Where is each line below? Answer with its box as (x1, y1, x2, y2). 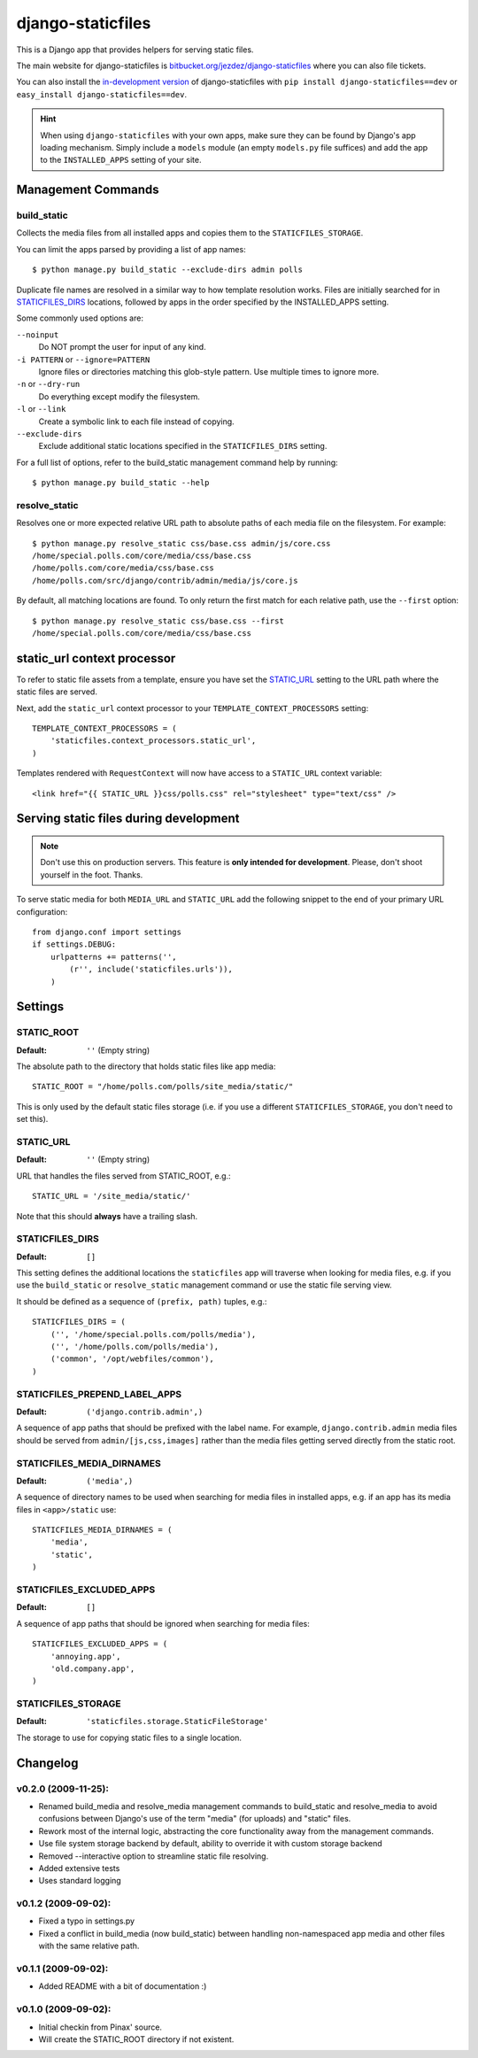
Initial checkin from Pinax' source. (38, 2022, 163, 2032)
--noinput (16, 329, 59, 340)
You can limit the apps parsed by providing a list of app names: (16, 244, 247, 254)
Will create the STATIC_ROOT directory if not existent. (38, 2033, 235, 2045)
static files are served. (16, 686, 97, 697)
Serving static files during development (16, 811, 240, 826)
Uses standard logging (38, 1876, 121, 1886)
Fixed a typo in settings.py (38, 1915, 135, 1926)
